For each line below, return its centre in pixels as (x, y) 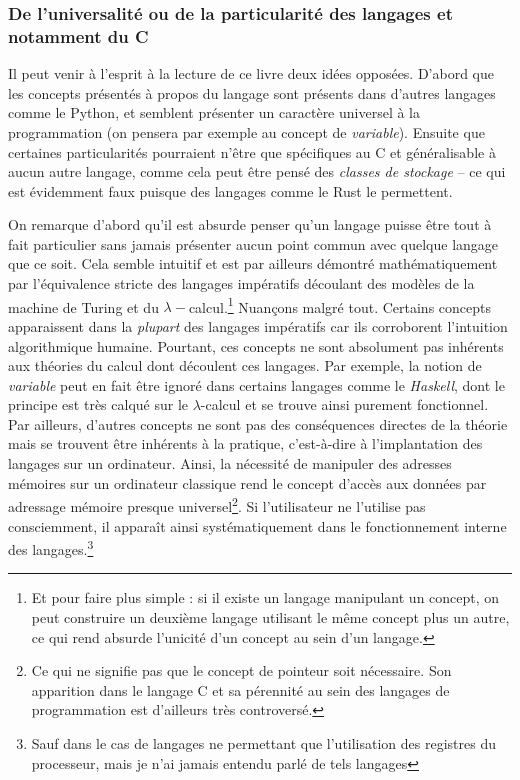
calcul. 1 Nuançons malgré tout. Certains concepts (340, 305)
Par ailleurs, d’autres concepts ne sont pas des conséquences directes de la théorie (258, 423)
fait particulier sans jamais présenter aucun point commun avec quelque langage (253, 243)
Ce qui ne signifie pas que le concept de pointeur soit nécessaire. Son (241, 670)
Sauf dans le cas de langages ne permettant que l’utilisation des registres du (263, 742)
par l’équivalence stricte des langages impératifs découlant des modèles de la (241, 283)
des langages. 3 (51, 547)
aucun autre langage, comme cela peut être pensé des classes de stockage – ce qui (257, 171)
